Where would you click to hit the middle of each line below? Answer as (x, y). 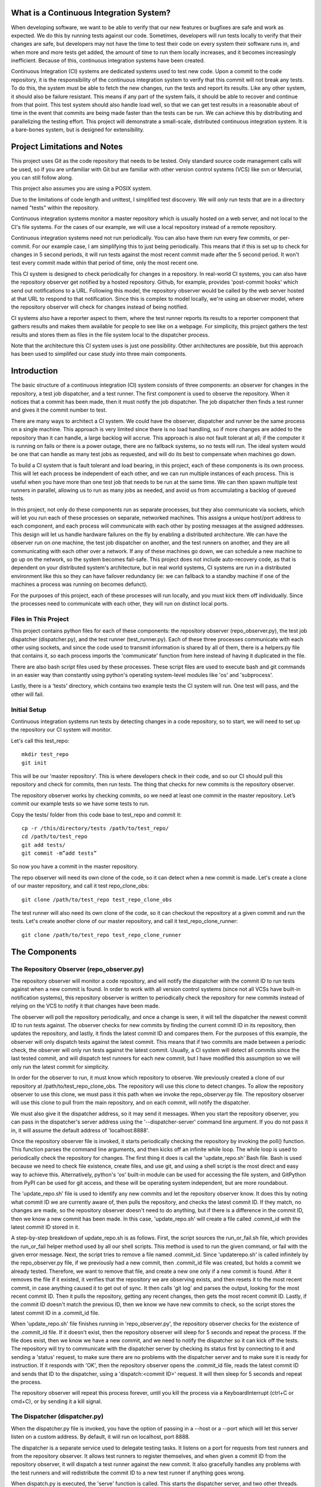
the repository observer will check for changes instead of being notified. (100, 307)
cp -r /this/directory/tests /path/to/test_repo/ (95, 828)
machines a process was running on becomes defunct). (79, 584)
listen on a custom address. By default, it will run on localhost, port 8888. (100, 1437)
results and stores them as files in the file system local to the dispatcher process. (110, 335)
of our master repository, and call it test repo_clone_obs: (80, 886)
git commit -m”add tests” (59, 853)
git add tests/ (44, 845)
